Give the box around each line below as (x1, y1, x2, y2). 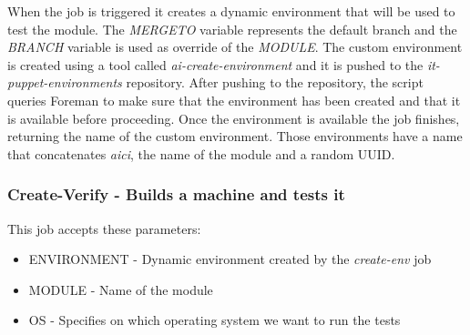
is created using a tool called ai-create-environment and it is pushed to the (7, 55, 424, 74)
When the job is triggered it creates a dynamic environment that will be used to (7, 2, 455, 20)
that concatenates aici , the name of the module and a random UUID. (7, 144, 395, 163)
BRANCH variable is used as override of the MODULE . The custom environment (7, 37, 463, 56)
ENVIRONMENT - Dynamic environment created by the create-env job (28, 249, 432, 269)
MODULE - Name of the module (28, 279, 213, 299)
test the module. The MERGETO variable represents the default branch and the (7, 19, 457, 38)
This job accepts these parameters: (7, 218, 201, 238)
